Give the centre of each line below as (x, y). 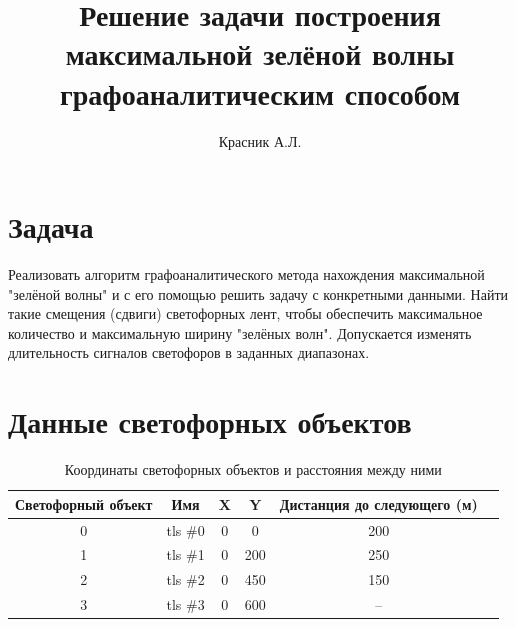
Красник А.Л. (260, 140)
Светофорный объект (84, 503)
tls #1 (185, 554)
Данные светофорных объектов (210, 421)
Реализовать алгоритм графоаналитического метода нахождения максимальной (246, 274)
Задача (51, 226)
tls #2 (185, 579)
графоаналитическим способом (260, 92)
